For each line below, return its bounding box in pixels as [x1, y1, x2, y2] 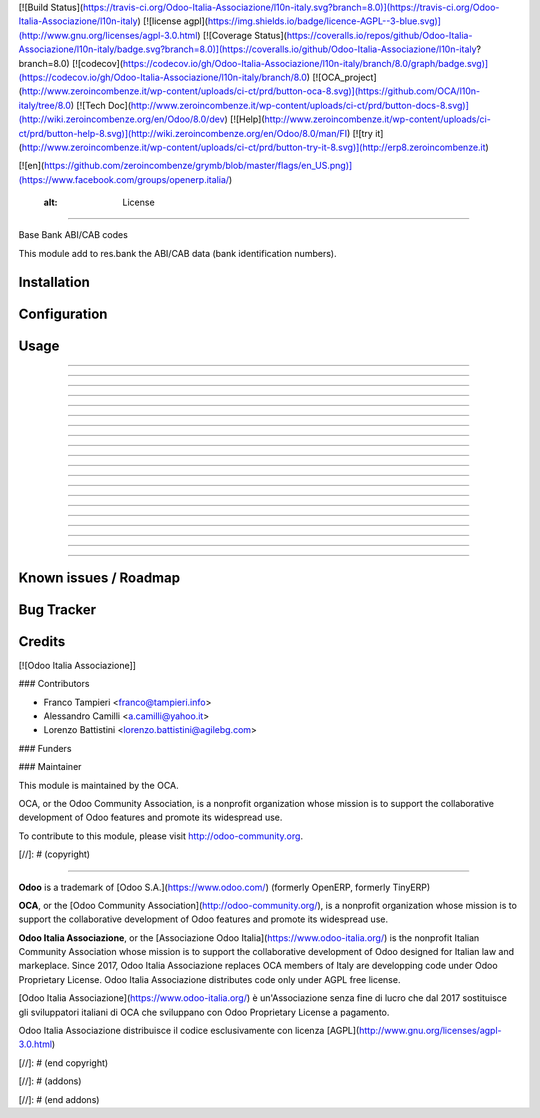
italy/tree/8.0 [18, 99, 72, 111]
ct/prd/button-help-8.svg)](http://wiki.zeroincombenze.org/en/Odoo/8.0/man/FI [18, 127, 348, 139]
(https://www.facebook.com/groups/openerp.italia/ [18, 173, 230, 185]
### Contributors [18, 678, 90, 690]
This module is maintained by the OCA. [18, 779, 179, 791]
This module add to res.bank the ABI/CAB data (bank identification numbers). [18, 247, 337, 259]
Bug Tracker [18, 601, 97, 618]
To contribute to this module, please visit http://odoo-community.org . [18, 830, 304, 842]
